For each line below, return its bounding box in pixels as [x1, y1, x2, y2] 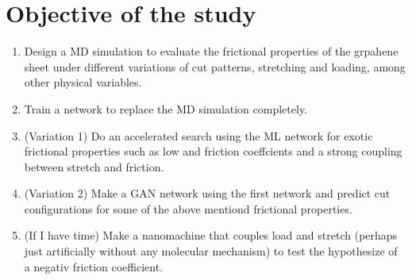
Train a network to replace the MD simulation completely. [24, 100, 308, 117]
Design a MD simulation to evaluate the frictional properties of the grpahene [24, 43, 399, 59]
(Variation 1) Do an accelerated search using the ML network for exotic [24, 127, 373, 144]
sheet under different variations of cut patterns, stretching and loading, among [24, 58, 406, 75]
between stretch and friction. [24, 158, 164, 175]
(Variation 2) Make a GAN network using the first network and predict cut [24, 185, 391, 201]
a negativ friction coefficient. [24, 258, 164, 274]
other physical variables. [24, 74, 142, 90]
